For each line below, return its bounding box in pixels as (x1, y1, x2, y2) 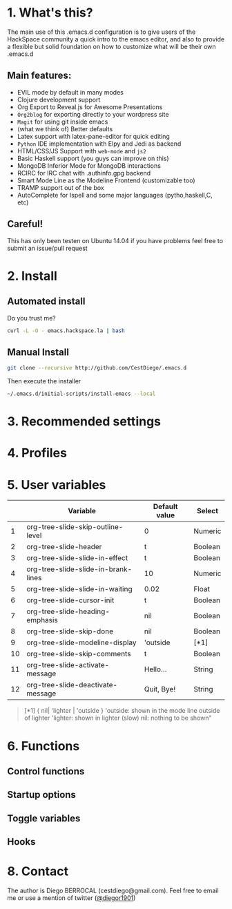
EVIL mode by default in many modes (17, 88, 124, 96)
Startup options (7, 789, 76, 801)
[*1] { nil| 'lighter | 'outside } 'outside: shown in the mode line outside (23, 707, 220, 715)
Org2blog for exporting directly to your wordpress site (17, 110, 169, 118)
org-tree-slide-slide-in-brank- (26, 564, 133, 574)
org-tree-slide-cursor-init (26, 595, 115, 605)
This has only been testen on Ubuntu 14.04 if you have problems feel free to (7, 236, 223, 245)
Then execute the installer (7, 377, 81, 385)
